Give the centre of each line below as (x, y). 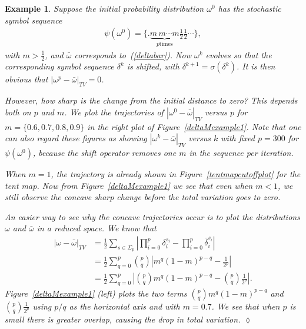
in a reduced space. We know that (97, 228)
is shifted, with (153, 66)
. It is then (256, 66)
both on (18, 112)
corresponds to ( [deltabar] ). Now (133, 54)
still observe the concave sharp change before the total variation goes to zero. (143, 197)
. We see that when (246, 306)
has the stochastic (250, 8)
